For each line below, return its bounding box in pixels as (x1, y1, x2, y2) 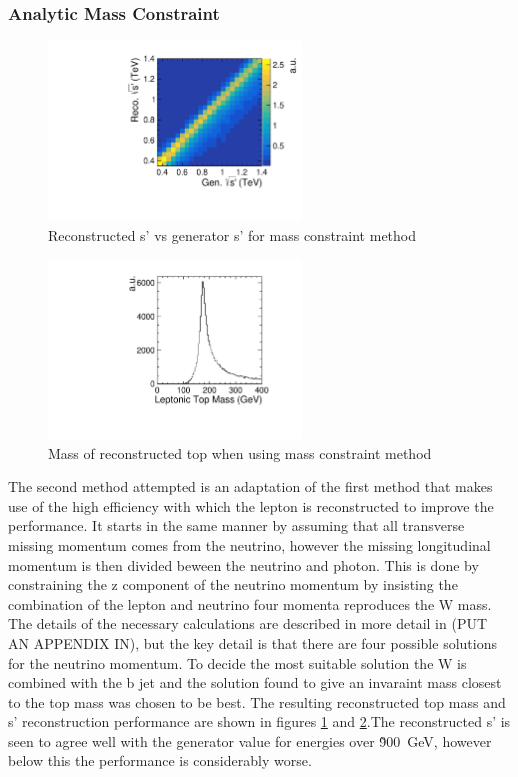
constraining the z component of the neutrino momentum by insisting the (8, 574, 458, 595)
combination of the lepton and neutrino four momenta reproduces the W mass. (8, 593, 492, 614)
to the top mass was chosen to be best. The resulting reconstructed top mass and (8, 691, 506, 712)
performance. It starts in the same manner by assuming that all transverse (8, 515, 465, 536)
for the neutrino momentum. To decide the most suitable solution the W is (8, 652, 467, 673)
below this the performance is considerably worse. (8, 750, 312, 771)
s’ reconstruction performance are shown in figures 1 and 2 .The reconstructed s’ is (8, 711, 511, 732)
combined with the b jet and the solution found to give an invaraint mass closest (8, 672, 502, 693)
